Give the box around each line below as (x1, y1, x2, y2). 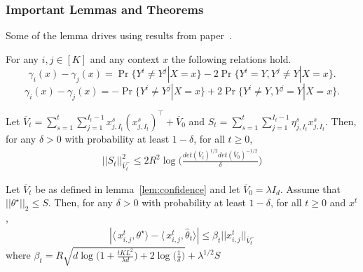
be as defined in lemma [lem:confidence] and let (35, 181, 240, 196)
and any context (90, 51, 160, 66)
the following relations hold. (171, 51, 292, 66)
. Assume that (280, 181, 341, 196)
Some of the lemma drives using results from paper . (6, 28, 232, 43)
